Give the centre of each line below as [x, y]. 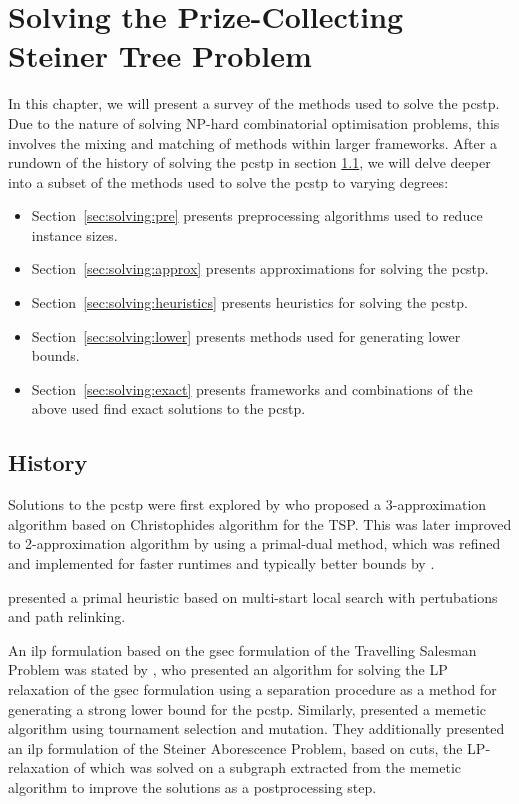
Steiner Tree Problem [160, 55]
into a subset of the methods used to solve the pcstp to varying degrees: [228, 181]
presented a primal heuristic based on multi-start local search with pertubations [253, 596]
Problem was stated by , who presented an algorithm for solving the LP [228, 669]
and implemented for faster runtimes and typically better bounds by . [221, 563]
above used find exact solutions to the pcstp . [168, 408]
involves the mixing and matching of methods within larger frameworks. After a [252, 142]
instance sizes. [74, 234]
